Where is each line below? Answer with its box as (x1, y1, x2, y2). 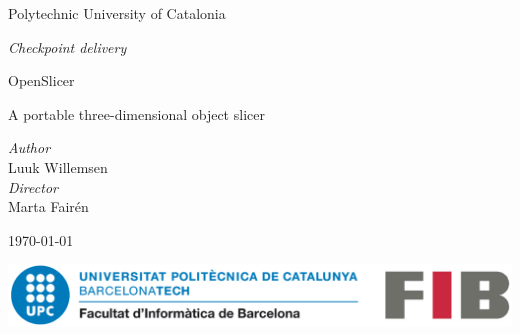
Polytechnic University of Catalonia (8, 3, 226, 23)
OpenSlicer (8, 70, 75, 91)
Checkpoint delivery (8, 36, 127, 57)
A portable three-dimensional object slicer (8, 103, 265, 124)
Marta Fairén (8, 196, 89, 217)
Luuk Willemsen (8, 156, 108, 177)
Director (8, 176, 58, 197)
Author (8, 137, 51, 158)
